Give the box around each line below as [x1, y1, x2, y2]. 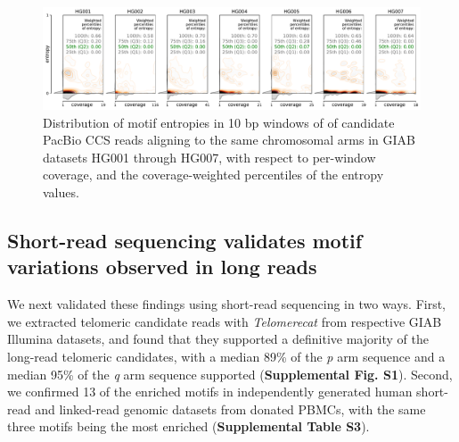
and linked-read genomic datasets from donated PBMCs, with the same [35, 399, 426, 418]
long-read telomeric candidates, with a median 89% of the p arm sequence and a [7, 347, 446, 366]
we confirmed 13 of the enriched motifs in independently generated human [7, 382, 413, 401]
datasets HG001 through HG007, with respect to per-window [43, 147, 376, 166]
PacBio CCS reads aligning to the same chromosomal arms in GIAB [43, 130, 415, 149]
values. [43, 183, 79, 202]
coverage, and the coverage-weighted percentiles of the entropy [43, 165, 384, 184]
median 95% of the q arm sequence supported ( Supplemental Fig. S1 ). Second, [7, 364, 453, 383]
